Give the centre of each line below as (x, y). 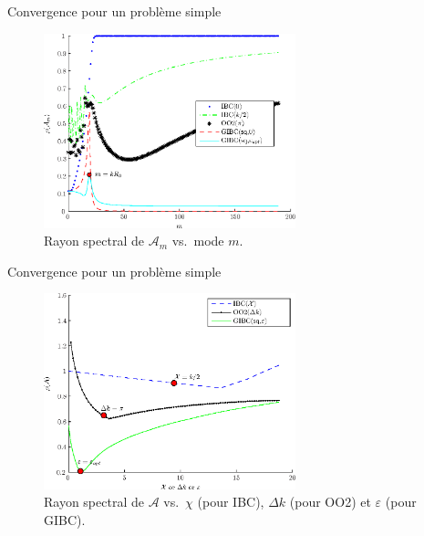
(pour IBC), (231, 502)
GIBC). (65, 520)
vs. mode (198, 241)
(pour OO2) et (330, 502)
